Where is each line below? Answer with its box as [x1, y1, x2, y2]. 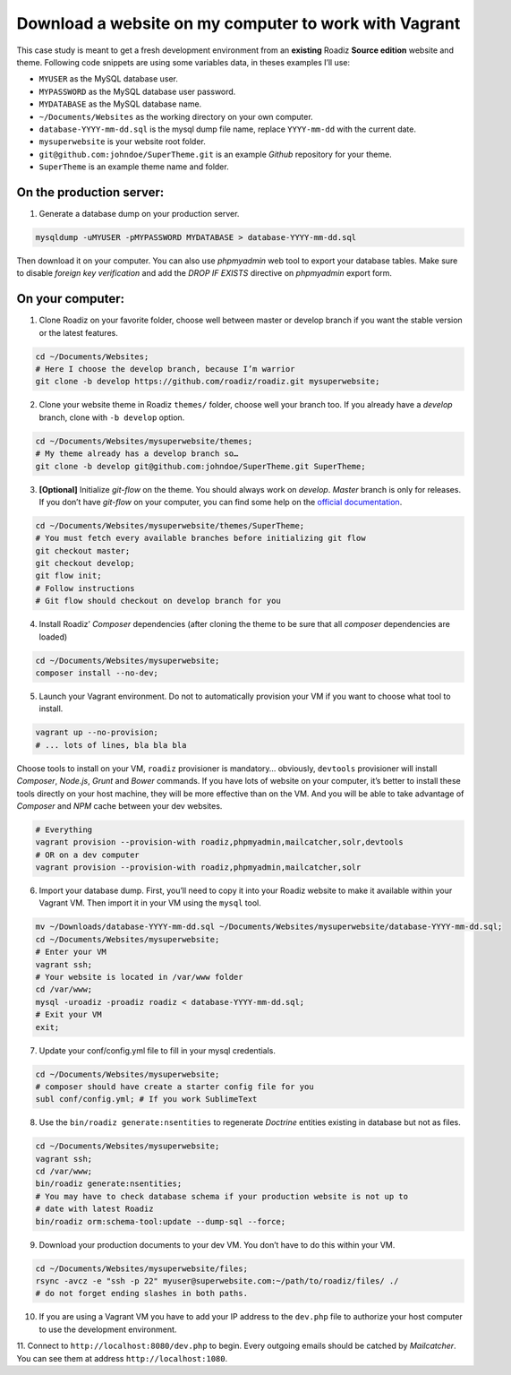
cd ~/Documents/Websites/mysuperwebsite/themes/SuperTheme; [35, 520, 305, 530]
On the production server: [16, 185, 165, 200]
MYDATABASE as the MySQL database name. [38, 99, 202, 109]
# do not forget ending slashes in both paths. [35, 1288, 248, 1299]
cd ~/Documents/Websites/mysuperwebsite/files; [35, 1263, 248, 1274]
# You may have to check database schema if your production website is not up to [35, 1191, 409, 1201]
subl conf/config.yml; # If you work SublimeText [35, 1094, 258, 1104]
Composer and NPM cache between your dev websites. [16, 800, 223, 811]
